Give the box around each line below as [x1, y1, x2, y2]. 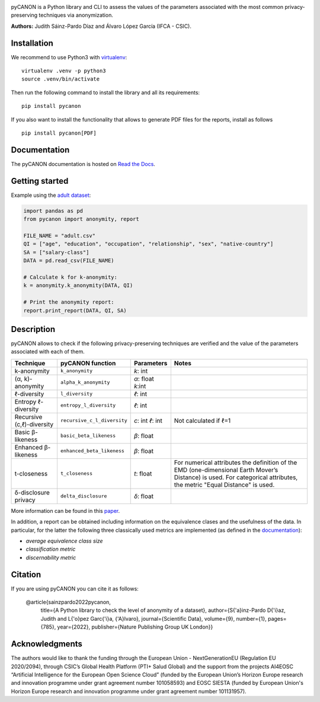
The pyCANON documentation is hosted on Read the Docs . [11, 160, 155, 167]
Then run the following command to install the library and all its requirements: [11, 89, 200, 96]
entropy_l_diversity [60, 402, 116, 409]
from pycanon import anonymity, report [23, 216, 139, 222]
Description [11, 324, 56, 334]
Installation [11, 38, 53, 48]
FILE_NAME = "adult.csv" [23, 232, 96, 239]
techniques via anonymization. [39, 12, 114, 19]
